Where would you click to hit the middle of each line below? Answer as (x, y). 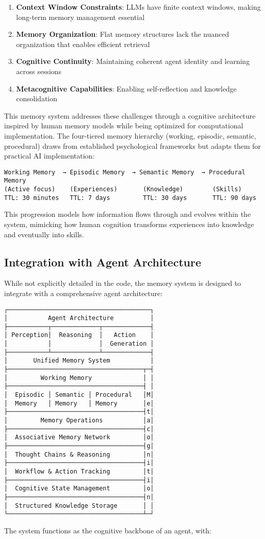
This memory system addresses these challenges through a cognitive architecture (130, 115)
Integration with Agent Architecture (103, 262)
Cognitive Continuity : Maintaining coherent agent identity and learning (133, 61)
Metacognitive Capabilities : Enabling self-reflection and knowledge (126, 88)
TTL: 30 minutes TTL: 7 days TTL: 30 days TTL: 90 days (130, 198)
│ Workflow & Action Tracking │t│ (79, 471)
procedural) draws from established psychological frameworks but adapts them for (132, 145)
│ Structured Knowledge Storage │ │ (79, 506)
